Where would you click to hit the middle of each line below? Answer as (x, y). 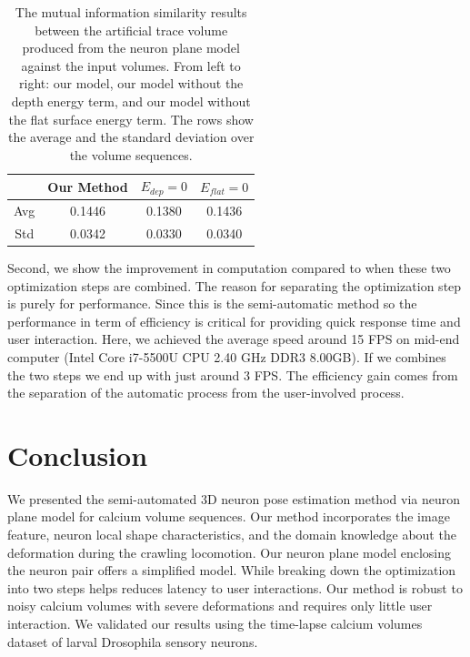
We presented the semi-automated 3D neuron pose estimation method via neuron (234, 498)
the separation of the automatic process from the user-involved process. (206, 393)
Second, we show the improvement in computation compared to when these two (229, 267)
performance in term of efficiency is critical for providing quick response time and (234, 321)
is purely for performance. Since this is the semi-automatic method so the (212, 303)
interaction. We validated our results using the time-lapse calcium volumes (215, 624)
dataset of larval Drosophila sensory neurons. (133, 641)
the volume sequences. (131, 154)
